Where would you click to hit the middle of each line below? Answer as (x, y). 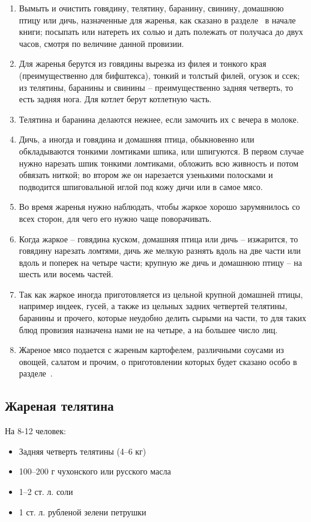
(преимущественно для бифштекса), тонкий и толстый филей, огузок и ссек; (159, 75)
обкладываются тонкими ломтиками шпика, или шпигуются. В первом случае (161, 151)
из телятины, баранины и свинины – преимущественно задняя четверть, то (156, 87)
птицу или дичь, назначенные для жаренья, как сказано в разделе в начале (157, 20)
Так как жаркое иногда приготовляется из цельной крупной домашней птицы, (161, 294)
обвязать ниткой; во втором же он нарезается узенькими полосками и (146, 175)
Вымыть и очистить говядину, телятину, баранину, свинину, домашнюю (151, 8)
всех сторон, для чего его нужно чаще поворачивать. (115, 218)
